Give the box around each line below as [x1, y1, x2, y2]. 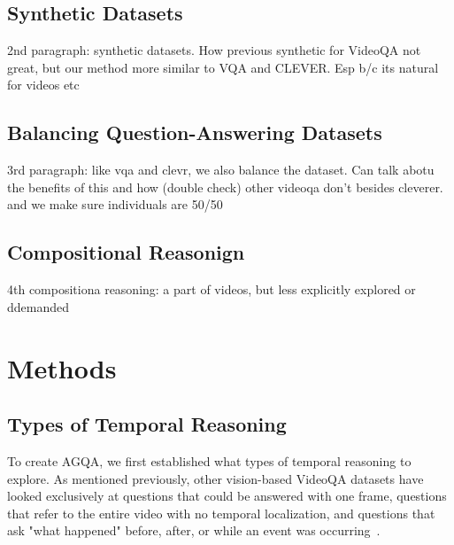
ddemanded [7, 297, 70, 315]
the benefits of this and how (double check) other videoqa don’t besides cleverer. [7, 177, 443, 196]
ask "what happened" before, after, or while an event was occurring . [7, 521, 381, 540]
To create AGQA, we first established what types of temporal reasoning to [7, 451, 412, 470]
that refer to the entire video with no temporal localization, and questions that [7, 503, 435, 522]
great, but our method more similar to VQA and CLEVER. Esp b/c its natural [7, 58, 439, 76]
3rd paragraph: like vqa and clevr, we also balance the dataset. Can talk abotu [7, 160, 435, 179]
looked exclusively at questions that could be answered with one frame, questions [7, 487, 447, 505]
